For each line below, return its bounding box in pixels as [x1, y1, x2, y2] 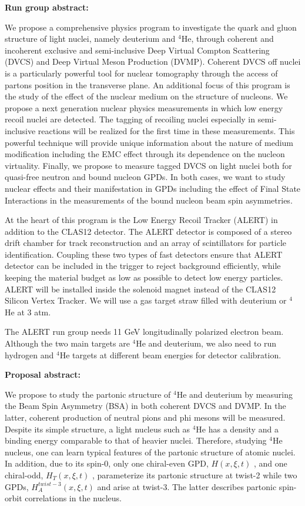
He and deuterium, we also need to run [136, 337, 277, 349]
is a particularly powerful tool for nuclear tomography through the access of [5, 66, 278, 79]
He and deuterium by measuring [176, 388, 293, 400]
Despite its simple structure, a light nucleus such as [5, 422, 190, 435]
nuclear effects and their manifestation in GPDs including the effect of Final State [5, 182, 301, 194]
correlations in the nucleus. [25, 492, 122, 504]
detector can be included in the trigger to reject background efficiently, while [5, 259, 281, 272]
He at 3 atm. [5, 305, 51, 318]
